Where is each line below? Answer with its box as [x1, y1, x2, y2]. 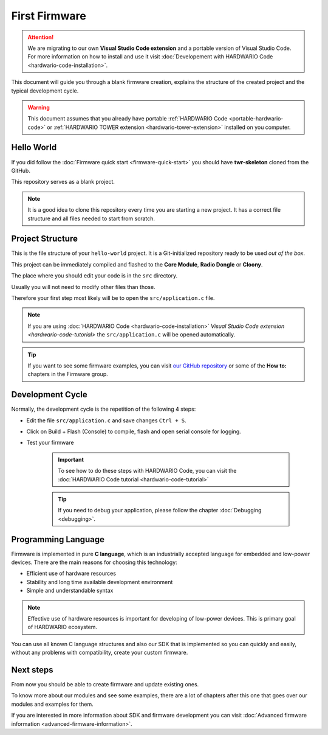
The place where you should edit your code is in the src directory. [11, 272, 178, 279]
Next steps [11, 665, 53, 675]
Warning [27, 103, 50, 111]
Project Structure [11, 234, 78, 244]
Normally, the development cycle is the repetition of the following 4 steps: [11, 405, 196, 413]
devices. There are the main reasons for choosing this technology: [11, 559, 177, 566]
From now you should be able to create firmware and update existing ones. [11, 681, 199, 688]
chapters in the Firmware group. [27, 371, 109, 378]
